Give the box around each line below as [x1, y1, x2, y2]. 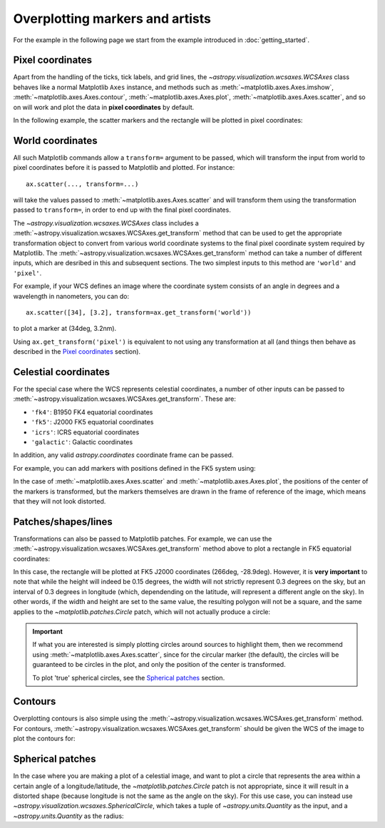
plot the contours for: [13, 735, 76, 743]
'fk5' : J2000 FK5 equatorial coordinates [31, 418, 154, 426]
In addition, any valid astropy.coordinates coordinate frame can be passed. [13, 451, 234, 459]
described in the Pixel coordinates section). [13, 347, 141, 356]
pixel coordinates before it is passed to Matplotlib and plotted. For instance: [13, 163, 235, 172]
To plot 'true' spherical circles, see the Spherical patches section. [32, 673, 225, 682]
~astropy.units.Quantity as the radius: [13, 812, 124, 820]
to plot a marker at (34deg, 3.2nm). [13, 324, 117, 333]
